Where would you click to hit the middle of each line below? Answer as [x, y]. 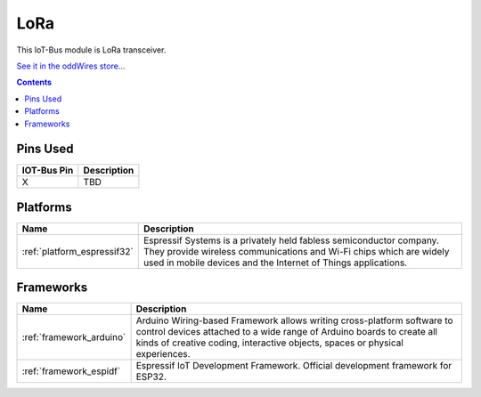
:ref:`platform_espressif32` [77, 251]
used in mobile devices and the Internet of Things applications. [275, 263]
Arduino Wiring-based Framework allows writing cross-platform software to [294, 320]
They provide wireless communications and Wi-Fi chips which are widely [296, 251]
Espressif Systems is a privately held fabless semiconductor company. [291, 240]
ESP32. [151, 377]
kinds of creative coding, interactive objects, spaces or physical [270, 343]
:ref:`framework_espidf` [71, 371]
